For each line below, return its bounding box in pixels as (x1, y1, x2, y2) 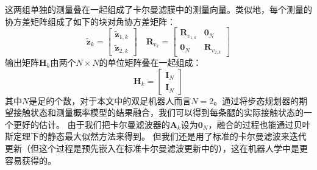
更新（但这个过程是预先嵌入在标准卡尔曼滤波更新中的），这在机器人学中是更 (5, 141, 308, 154)
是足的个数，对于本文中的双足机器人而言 (29, 94, 191, 107)
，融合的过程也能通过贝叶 (208, 118, 311, 130)
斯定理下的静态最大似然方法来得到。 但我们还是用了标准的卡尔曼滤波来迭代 (5, 130, 307, 143)
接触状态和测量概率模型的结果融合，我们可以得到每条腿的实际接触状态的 (13, 106, 304, 119)
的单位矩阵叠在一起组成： (99, 55, 202, 68)
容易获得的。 (5, 154, 56, 166)
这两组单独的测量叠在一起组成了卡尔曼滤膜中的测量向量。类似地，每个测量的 (5, 3, 312, 15)
